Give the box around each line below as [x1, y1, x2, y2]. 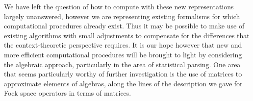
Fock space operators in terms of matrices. [4, 88, 131, 98]
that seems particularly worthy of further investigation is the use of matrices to [4, 69, 242, 79]
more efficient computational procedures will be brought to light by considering [4, 49, 242, 59]
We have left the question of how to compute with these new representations [4, 1, 234, 11]
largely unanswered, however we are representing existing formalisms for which [4, 11, 240, 21]
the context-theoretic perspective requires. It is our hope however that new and [4, 40, 242, 50]
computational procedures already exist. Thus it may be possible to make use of [4, 21, 245, 31]
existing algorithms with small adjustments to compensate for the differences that [4, 30, 250, 40]
